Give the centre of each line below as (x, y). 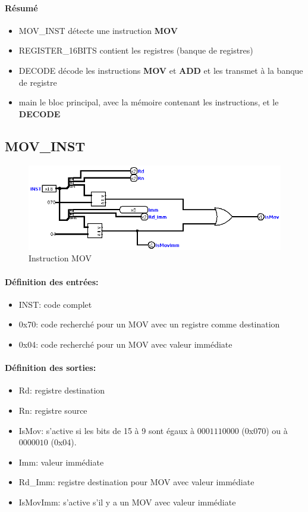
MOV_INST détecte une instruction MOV (98, 30)
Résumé (21, 7)
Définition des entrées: (52, 281)
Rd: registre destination (62, 390)
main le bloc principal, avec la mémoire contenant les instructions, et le (149, 102)
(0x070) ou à (265, 430)
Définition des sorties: (51, 368)
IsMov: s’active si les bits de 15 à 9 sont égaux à (106, 430)
